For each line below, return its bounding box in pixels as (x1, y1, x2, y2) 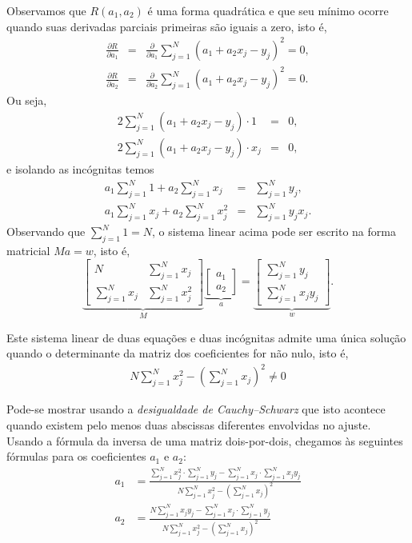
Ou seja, (6, 92, 47, 109)
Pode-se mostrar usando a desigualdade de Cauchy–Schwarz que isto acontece (6, 401, 386, 417)
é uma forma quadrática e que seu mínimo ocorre (147, 2, 389, 18)
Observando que (6, 223, 86, 240)
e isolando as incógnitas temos (6, 160, 154, 177)
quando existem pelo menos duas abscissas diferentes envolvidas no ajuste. (6, 416, 371, 433)
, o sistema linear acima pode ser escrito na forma (152, 223, 396, 240)
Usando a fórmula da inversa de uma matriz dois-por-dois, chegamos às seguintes (6, 432, 403, 449)
